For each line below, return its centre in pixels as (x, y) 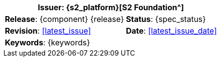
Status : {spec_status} (166, 19)
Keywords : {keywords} (48, 42)
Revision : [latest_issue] (48, 31)
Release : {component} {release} (64, 19)
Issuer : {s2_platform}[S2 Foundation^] (111, 7)
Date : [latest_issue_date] (172, 31)
